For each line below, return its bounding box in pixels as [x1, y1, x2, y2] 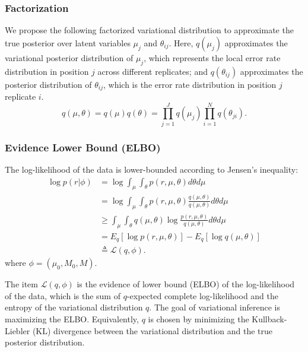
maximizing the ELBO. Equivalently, [5, 313, 139, 325]
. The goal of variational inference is [149, 301, 280, 313]
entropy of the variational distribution [5, 301, 143, 313]
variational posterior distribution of [5, 51, 134, 64]
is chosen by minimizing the [148, 313, 249, 325]
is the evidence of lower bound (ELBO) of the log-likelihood [77, 278, 295, 290]
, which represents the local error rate [144, 51, 281, 64]
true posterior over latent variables [5, 36, 131, 49]
